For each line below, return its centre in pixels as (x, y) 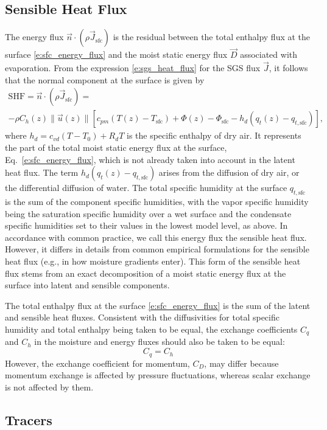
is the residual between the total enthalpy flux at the (212, 37)
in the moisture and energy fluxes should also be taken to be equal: (160, 342)
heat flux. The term (42, 172)
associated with (269, 54)
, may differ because (241, 363)
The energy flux (34, 37)
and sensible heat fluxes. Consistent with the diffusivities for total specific (142, 317)
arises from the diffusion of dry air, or (229, 172)
